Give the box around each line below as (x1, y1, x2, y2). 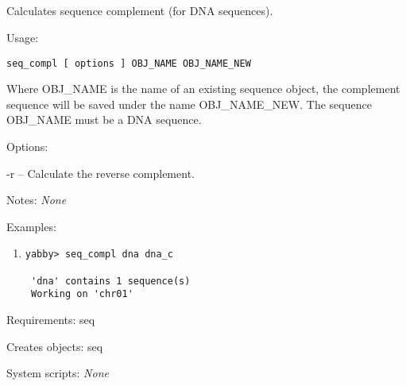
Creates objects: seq (6, 338, 103, 354)
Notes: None (6, 191, 67, 208)
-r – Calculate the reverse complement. (6, 164, 195, 181)
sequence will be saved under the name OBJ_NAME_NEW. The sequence (6, 95, 372, 112)
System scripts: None (6, 365, 109, 381)
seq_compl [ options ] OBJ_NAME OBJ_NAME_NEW (6, 57, 251, 69)
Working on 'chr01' (30, 288, 133, 300)
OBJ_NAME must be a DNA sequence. (6, 111, 202, 128)
